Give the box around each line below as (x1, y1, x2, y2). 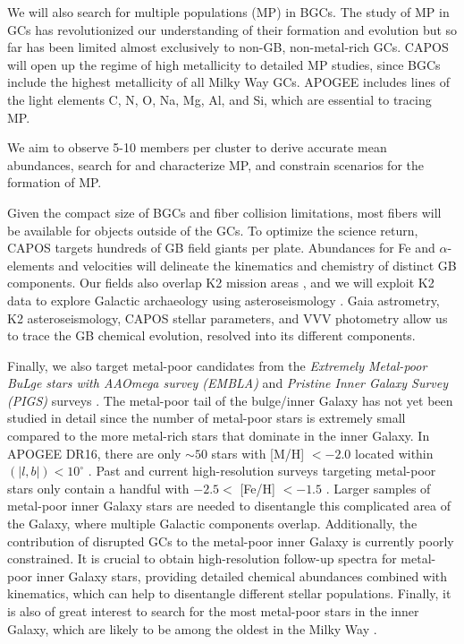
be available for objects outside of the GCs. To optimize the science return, (7, 220, 418, 239)
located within (355, 443, 434, 462)
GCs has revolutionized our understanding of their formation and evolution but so (7, 20, 458, 39)
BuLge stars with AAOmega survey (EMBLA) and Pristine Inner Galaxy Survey (7, 374, 449, 392)
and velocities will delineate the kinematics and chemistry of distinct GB (58, 255, 457, 274)
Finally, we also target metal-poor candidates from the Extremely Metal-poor (7, 356, 427, 374)
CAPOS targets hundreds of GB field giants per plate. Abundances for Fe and (7, 238, 435, 257)
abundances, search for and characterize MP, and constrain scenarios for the (7, 155, 424, 174)
